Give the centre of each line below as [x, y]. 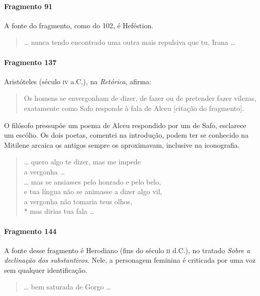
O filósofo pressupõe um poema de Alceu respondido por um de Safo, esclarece [125, 125]
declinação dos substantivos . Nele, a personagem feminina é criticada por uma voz [130, 260]
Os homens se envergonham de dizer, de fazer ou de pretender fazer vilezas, [140, 98]
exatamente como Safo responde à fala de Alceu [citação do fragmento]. [134, 108]
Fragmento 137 [30, 62]
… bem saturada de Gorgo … [67, 287]
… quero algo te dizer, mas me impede [82, 162]
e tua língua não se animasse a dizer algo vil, [93, 191]
